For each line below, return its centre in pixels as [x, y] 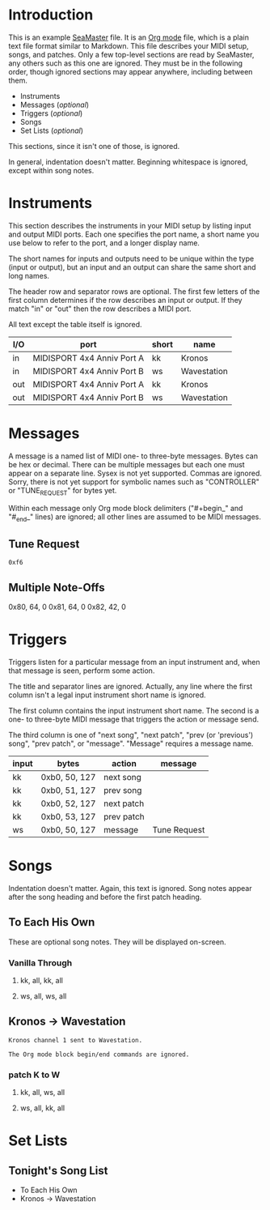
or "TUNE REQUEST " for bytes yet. [63, 491]
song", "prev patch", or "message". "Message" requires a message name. [131, 743]
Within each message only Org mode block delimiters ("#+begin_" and [126, 508]
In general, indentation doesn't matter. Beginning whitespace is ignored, [128, 162]
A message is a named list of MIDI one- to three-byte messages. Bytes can [133, 456]
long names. [29, 275]
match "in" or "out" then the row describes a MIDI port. [100, 309]
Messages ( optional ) [55, 104]
